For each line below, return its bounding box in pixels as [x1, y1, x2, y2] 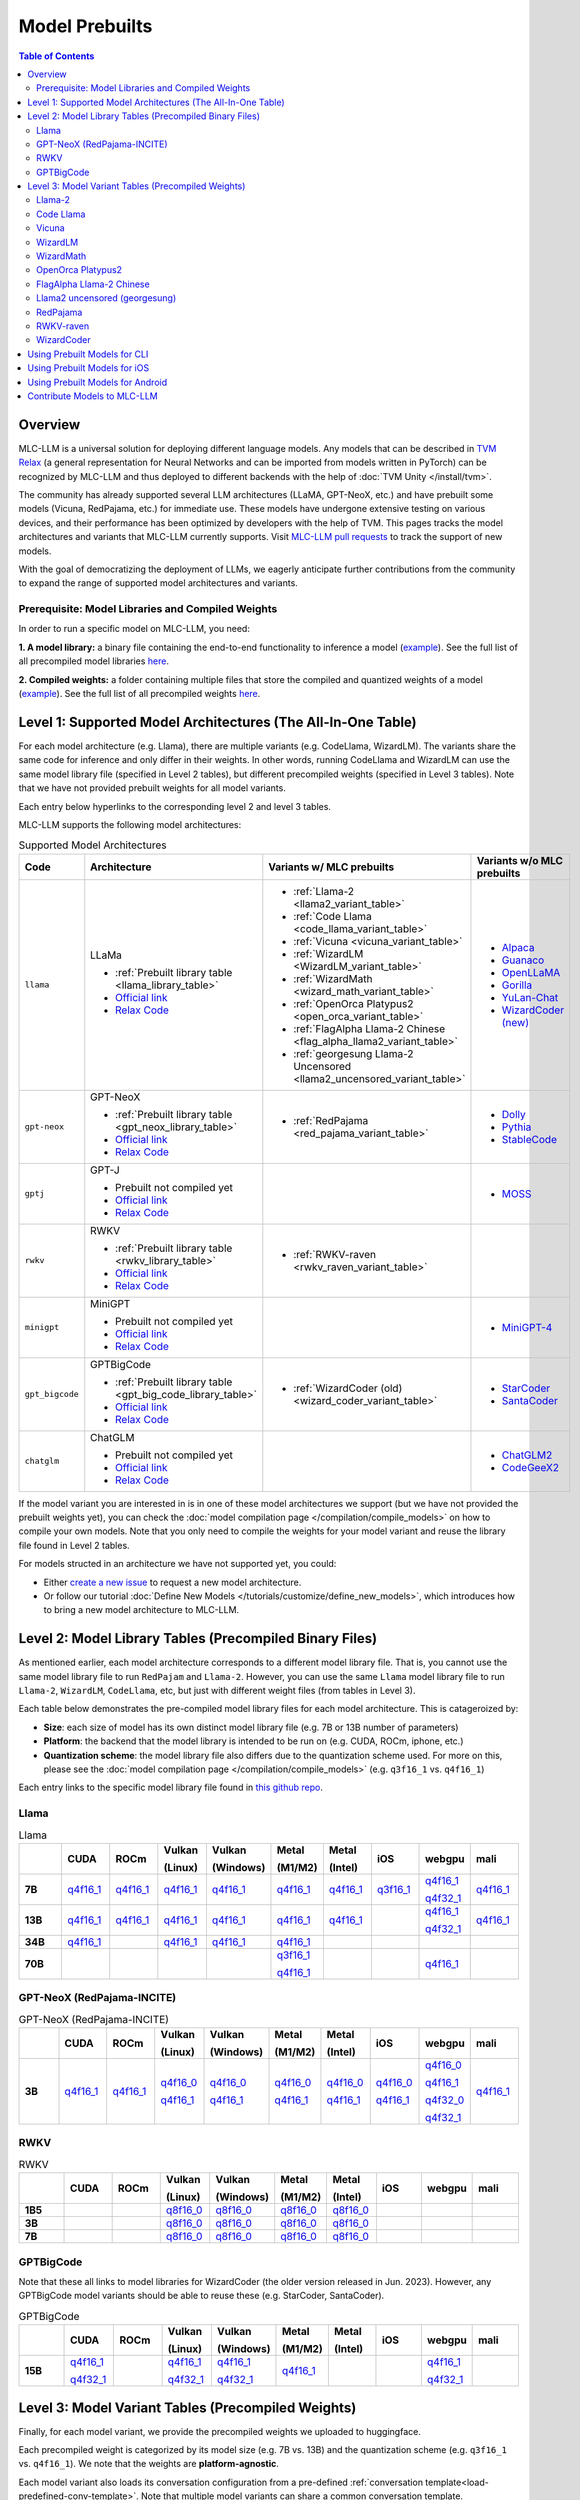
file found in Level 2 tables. [18, 1539, 130, 1551]
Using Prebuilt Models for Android [27, 376, 168, 388]
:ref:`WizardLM [293, 946, 364, 960]
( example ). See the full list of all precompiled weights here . [18, 688, 261, 700]
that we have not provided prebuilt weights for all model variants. [18, 782, 287, 794]
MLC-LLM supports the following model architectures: [18, 818, 242, 830]
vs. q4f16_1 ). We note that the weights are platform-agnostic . [18, 2458, 280, 2470]
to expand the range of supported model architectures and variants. [18, 577, 299, 589]
